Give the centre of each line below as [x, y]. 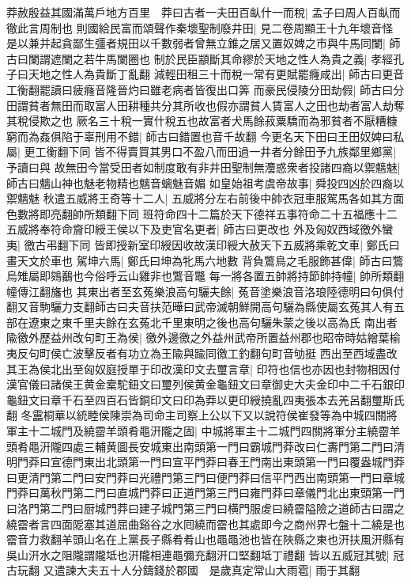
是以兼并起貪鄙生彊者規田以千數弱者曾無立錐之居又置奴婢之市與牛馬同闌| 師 [204, 43]
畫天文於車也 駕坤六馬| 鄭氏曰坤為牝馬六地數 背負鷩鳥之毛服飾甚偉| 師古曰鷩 [205, 260]
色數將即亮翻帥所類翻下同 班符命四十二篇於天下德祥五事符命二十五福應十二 [202, 213]
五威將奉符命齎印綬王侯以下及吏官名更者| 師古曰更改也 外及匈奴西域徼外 [194, 229]
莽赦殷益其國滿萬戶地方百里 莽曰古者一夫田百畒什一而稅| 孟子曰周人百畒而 [204, 12]
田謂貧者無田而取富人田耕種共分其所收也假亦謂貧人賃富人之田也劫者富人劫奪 [205, 105]
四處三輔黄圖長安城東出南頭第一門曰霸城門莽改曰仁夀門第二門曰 [227, 446]
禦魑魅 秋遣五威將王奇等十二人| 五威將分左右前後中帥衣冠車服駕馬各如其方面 [205, 198]
